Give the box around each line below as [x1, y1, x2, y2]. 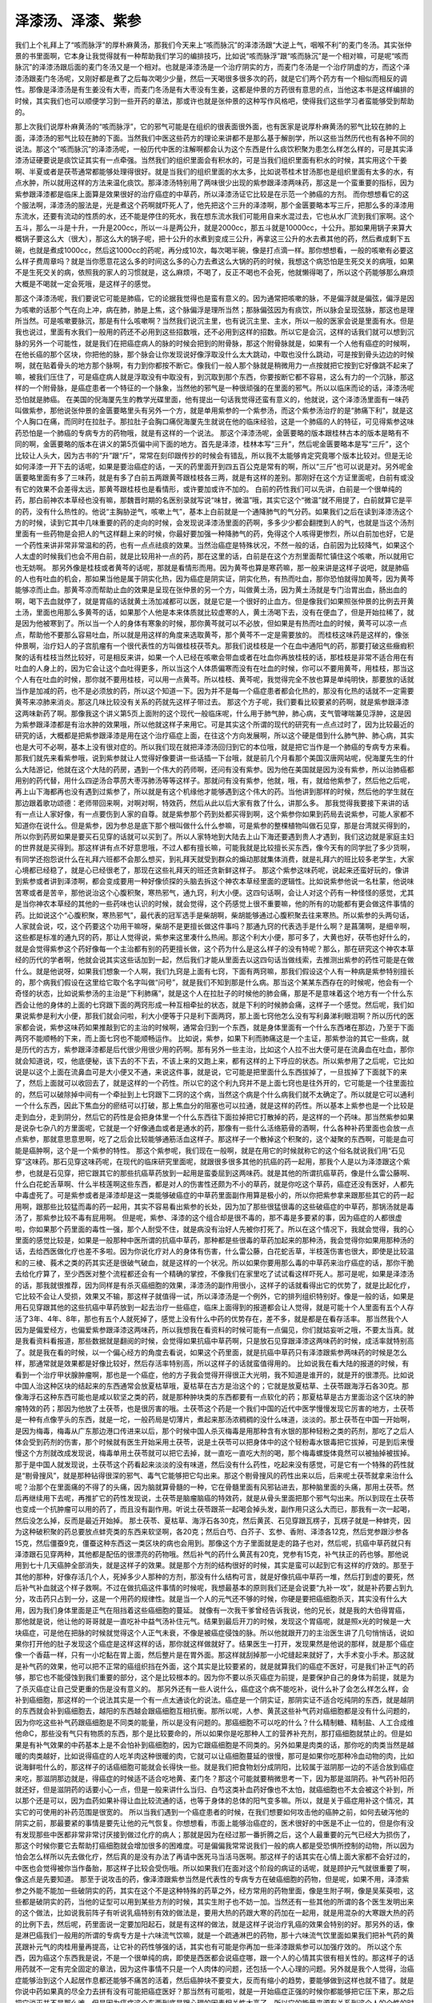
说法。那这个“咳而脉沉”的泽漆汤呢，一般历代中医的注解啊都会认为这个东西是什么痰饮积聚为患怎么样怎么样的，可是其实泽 [14, 144, 414, 154]
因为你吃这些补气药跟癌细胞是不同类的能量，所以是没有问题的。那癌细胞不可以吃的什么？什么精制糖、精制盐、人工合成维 [14, 1717, 414, 1727]
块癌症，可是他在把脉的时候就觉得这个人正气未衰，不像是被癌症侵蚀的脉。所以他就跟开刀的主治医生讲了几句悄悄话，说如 [14, 1627, 414, 1638]
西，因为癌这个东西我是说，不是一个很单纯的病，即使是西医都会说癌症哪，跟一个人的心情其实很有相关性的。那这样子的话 [14, 1953, 414, 1962]
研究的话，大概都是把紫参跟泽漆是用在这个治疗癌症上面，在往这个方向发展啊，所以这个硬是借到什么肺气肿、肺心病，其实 [14, 731, 414, 740]
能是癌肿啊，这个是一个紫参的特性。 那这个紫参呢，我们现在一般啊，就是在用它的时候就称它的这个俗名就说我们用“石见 [14, 1146, 406, 1155]
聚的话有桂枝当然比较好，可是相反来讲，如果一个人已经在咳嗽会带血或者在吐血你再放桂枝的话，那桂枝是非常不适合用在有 [14, 652, 414, 662]
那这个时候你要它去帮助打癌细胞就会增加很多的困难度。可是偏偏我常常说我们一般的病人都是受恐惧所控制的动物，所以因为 [14, 1841, 414, 1851]
